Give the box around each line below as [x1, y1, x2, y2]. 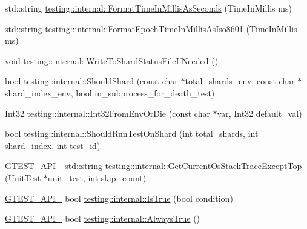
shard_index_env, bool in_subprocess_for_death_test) [5, 86, 215, 99]
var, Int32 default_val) [217, 107, 302, 119]
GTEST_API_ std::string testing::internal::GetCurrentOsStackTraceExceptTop [5, 159, 302, 172]
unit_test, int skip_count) [47, 171, 147, 184]
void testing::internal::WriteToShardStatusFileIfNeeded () [5, 54, 219, 67]
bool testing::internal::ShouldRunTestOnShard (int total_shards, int [5, 127, 259, 140]
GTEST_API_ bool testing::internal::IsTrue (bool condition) [5, 191, 233, 204]
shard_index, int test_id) [5, 139, 101, 151]
